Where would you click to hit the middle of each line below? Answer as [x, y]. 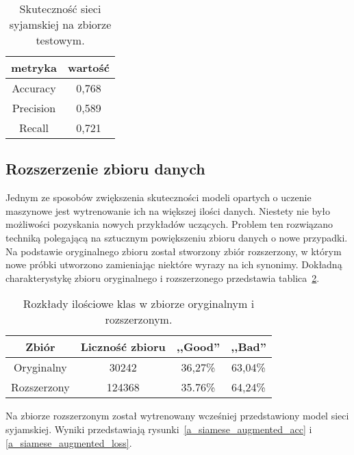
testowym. [60, 40]
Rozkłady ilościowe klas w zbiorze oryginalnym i [139, 304]
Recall [34, 128]
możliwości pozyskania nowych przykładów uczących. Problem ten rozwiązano [169, 224]
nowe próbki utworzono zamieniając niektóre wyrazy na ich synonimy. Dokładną [174, 264]
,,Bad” [249, 347]
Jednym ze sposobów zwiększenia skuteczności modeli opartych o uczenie [159, 197]
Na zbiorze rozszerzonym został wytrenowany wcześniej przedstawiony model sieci [177, 416]
